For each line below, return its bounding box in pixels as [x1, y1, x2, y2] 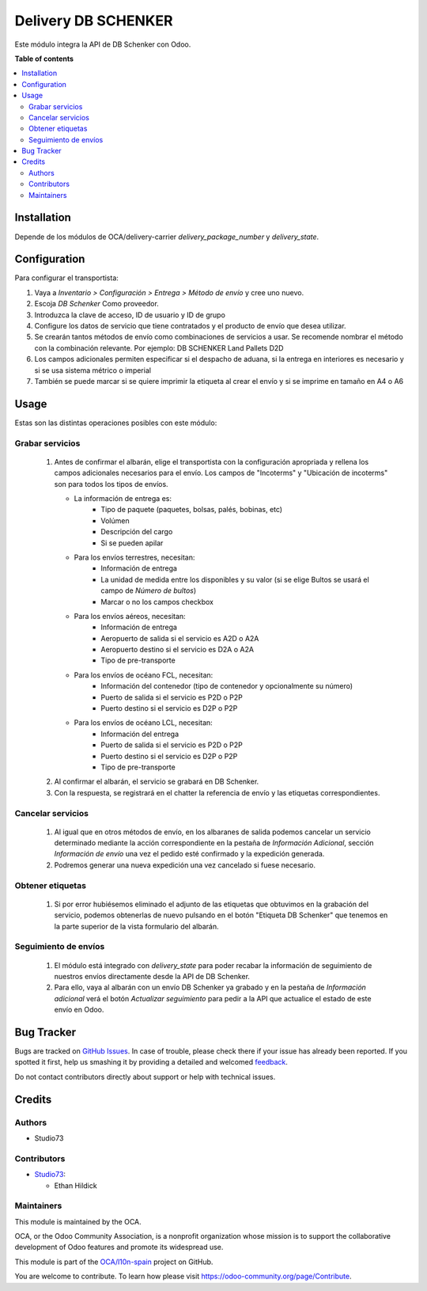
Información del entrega [100, 729, 179, 739]
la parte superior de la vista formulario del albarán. [54, 921, 219, 931]
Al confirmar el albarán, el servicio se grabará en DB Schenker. [54, 776, 259, 787]
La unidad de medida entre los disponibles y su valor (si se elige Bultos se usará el [100, 575, 369, 584]
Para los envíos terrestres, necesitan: [74, 552, 195, 562]
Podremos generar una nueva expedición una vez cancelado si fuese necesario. [54, 860, 316, 870]
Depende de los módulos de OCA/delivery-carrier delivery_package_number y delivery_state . [14, 232, 319, 241]
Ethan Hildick [54, 1180, 98, 1190]
